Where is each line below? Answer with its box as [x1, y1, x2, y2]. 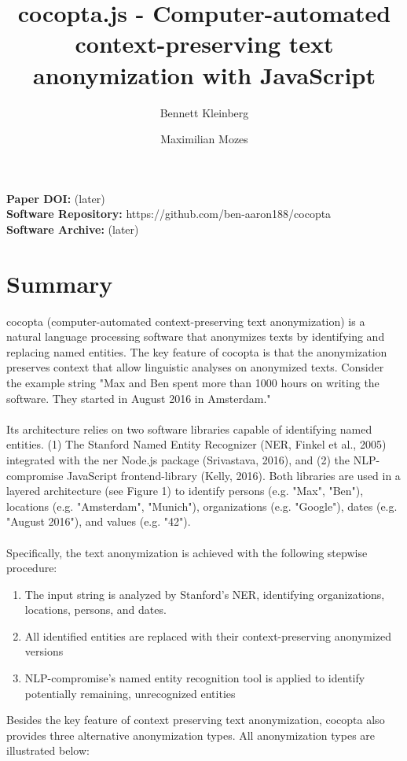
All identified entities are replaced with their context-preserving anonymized [24, 627, 392, 644]
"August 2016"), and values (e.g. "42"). [6, 513, 191, 530]
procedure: [6, 560, 57, 576]
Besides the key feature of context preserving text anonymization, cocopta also [6, 711, 385, 728]
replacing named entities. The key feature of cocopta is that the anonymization [6, 343, 387, 360]
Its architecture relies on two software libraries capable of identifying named [6, 420, 372, 437]
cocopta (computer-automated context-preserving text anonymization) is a [6, 312, 365, 329]
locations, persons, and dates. [24, 601, 167, 618]
